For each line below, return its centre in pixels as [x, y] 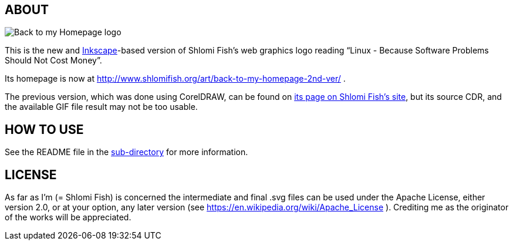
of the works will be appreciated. [68, 217]
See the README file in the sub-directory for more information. [126, 152]
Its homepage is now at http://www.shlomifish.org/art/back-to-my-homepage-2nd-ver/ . [175, 79]
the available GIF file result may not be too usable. [101, 107]
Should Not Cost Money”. [53, 61]
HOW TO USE [44, 129]
